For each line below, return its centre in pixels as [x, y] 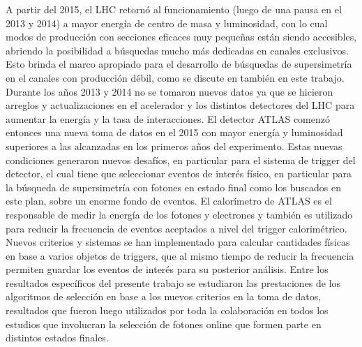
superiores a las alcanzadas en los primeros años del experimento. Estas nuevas [174, 146]
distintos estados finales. [57, 338]
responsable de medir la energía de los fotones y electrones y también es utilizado [179, 214]
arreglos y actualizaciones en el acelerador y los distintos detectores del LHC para [180, 105]
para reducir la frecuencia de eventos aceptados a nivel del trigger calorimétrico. [176, 228]
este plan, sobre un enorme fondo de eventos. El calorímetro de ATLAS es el [169, 201]
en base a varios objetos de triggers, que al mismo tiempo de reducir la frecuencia [180, 255]
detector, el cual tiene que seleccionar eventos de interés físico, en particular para [179, 173]
